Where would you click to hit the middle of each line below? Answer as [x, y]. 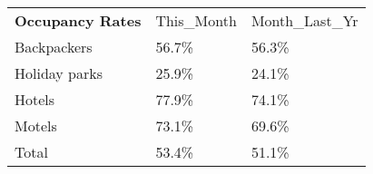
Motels [36, 126]
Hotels [35, 99]
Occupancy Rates [78, 20]
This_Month [196, 20]
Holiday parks [59, 73]
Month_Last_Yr [304, 20]
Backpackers [54, 47]
